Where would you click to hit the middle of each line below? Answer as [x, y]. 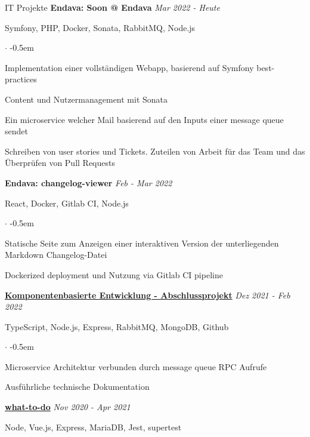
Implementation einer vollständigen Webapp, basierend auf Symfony [129, 67]
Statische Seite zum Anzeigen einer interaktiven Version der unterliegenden [142, 243]
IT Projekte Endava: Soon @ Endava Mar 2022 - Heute [112, 7]
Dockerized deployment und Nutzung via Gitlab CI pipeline [114, 274]
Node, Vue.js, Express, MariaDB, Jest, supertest [93, 427]
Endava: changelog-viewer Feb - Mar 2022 [89, 182]
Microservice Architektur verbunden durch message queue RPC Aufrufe [136, 366]
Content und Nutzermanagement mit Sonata [86, 99]
